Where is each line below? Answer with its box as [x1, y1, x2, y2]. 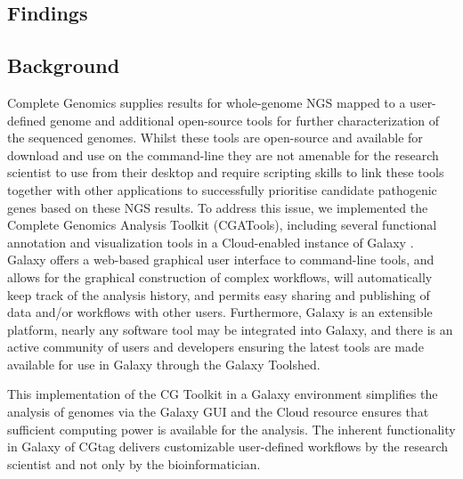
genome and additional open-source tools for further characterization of [50, 110, 440, 129]
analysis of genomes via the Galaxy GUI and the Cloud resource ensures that [7, 402, 429, 421]
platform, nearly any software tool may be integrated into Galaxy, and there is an [7, 320, 453, 338]
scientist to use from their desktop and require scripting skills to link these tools [7, 163, 444, 182]
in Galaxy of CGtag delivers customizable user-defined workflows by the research [7, 437, 449, 456]
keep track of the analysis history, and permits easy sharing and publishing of [7, 285, 430, 304]
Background [7, 52, 120, 79]
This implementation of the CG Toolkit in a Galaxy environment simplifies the [7, 385, 438, 403]
